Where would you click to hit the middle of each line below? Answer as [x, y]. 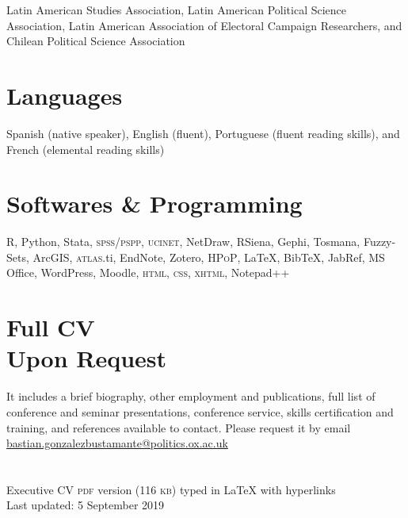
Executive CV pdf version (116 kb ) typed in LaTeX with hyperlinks [171, 489]
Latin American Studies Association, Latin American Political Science [177, 10]
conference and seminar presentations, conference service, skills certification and [200, 411]
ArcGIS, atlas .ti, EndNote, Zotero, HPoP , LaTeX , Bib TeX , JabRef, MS [209, 257]
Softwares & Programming [154, 203]
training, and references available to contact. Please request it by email [179, 427]
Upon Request [87, 358]
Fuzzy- [379, 242]
